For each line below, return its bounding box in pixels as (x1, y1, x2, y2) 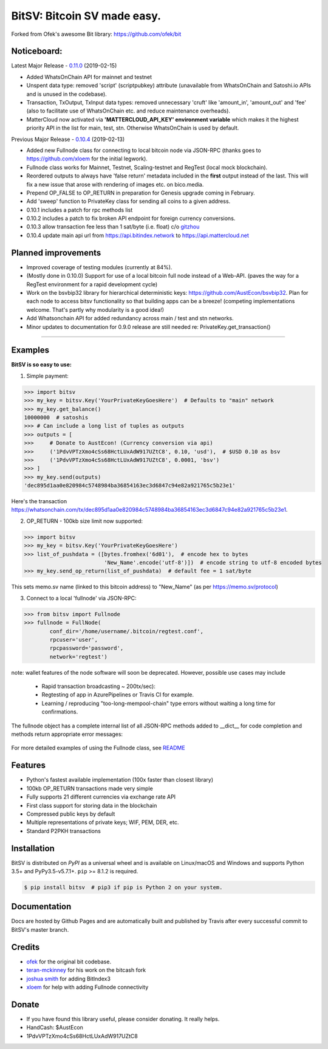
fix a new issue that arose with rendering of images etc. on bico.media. (26, 181, 204, 188)
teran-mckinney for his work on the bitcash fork (26, 966, 146, 974)
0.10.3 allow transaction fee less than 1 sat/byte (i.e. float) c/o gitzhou (26, 223, 200, 230)
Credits (11, 942, 40, 952)
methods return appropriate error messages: (11, 731, 123, 738)
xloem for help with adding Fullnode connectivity (26, 983, 149, 991)
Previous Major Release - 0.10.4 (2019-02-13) (11, 136, 125, 143)
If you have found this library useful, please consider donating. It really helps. (26, 1015, 220, 1022)
